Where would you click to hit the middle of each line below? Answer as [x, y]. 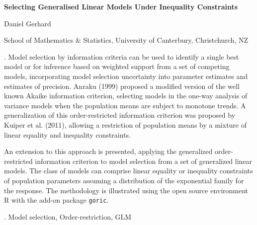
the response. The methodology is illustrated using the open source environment [126, 190]
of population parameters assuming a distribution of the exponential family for [124, 180]
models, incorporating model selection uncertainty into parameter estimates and [126, 76]
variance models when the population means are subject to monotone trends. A [125, 105]
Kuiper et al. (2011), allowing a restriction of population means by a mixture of [126, 124]
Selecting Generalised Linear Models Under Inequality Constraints [121, 6]
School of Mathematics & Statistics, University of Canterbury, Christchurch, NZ [126, 40]
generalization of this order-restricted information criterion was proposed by [120, 115]
